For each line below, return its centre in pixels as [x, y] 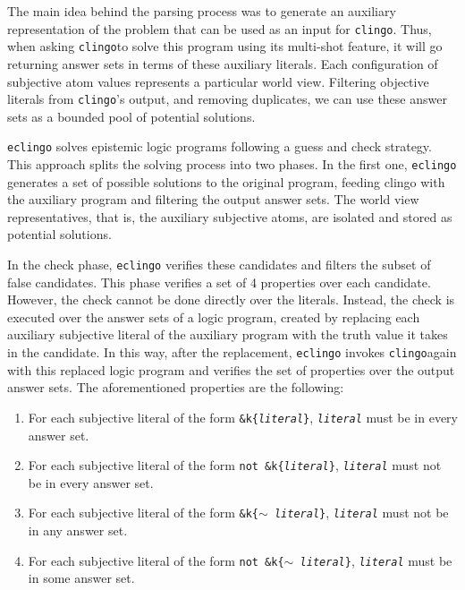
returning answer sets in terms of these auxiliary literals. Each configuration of [223, 63]
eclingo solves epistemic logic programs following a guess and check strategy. [220, 146]
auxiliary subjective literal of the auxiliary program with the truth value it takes [228, 334]
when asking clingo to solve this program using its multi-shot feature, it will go [225, 46]
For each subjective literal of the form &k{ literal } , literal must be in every [243, 417]
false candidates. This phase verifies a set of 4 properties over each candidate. [219, 282]
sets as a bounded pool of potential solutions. [131, 116]
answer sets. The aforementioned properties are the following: [176, 387]
